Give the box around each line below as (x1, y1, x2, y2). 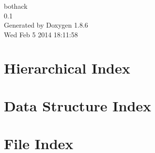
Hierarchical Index (4, 58, 130, 77)
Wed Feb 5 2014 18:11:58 (4, 29, 78, 39)
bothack (4, 1, 28, 11)
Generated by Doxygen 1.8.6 (4, 20, 88, 30)
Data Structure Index (4, 95, 152, 115)
